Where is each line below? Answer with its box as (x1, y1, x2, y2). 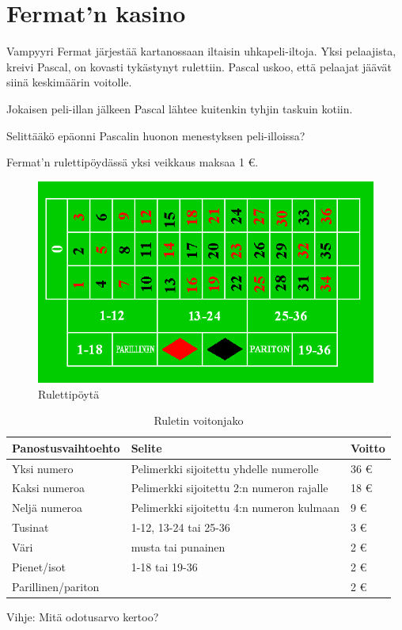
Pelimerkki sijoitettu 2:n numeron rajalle (131, 479, 328, 496)
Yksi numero (12, 460, 74, 476)
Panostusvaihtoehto (12, 439, 120, 456)
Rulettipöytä (38, 385, 100, 402)
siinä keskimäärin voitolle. (6, 74, 132, 90)
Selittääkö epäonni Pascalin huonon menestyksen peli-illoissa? (6, 127, 305, 143)
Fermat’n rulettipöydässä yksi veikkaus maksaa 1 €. (6, 154, 259, 170)
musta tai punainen (131, 538, 226, 555)
